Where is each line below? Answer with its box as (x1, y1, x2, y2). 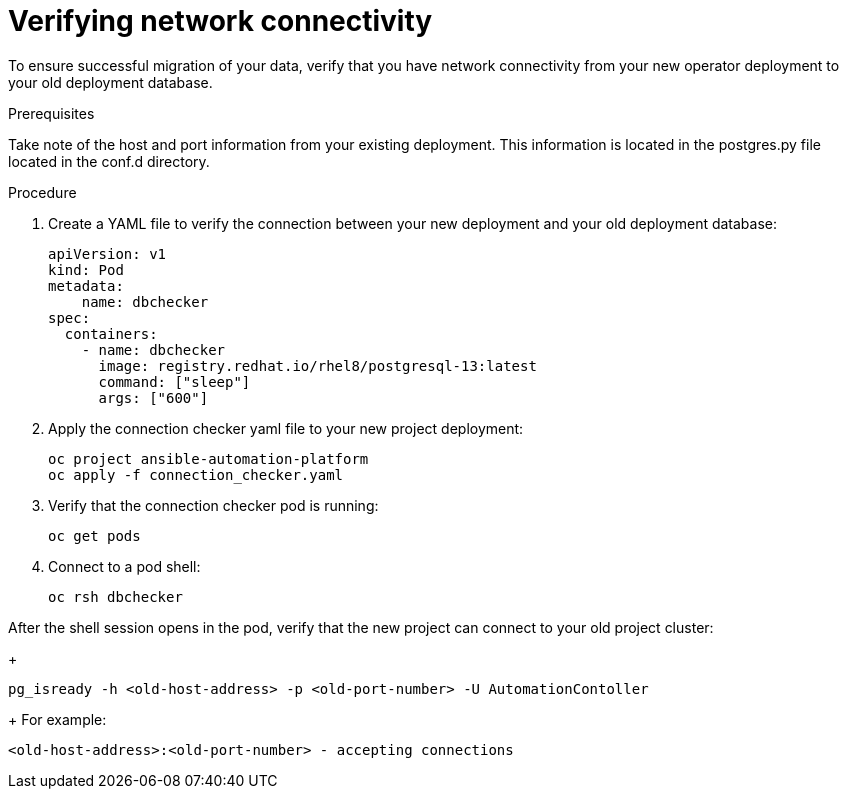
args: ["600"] (98, 389, 209, 406)
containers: (64, 325, 158, 342)
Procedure (8, 183, 77, 201)
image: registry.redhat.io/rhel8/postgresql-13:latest (98, 357, 537, 374)
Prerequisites (8, 104, 95, 122)
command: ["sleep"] (98, 373, 251, 390)
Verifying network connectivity (8, 4, 433, 38)
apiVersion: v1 (48, 245, 167, 262)
